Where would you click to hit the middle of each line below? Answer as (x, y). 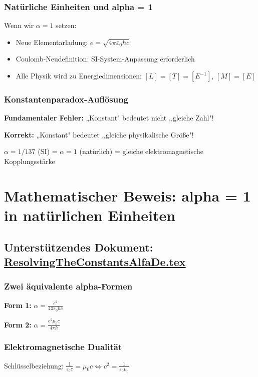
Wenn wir (19, 25)
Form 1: (18, 305)
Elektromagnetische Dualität (63, 347)
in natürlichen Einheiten (90, 215)
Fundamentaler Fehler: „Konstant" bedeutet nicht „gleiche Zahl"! (109, 118)
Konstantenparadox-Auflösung (66, 99)
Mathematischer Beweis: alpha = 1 (127, 195)
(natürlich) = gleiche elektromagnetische (141, 151)
